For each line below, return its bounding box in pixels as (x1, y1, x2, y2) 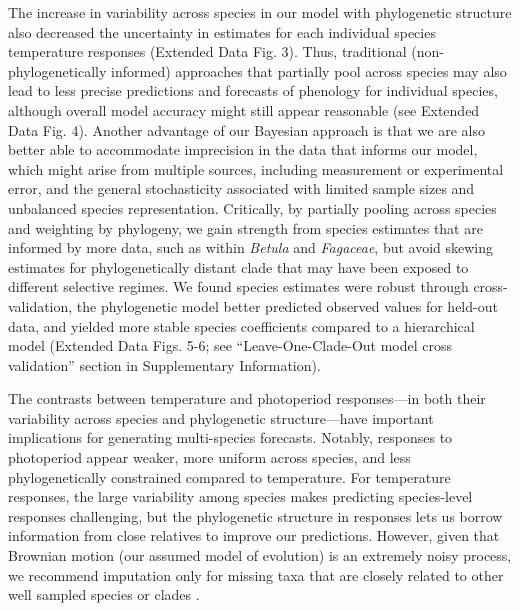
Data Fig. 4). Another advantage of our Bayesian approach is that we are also (8, 119, 485, 140)
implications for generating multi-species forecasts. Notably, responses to (8, 427, 453, 448)
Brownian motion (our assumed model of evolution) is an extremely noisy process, (8, 545, 512, 566)
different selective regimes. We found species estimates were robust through (8, 276, 469, 297)
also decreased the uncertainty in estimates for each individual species (8, 21, 436, 42)
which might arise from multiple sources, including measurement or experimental (8, 158, 504, 179)
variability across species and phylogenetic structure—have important (8, 407, 434, 428)
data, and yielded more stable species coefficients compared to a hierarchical (8, 315, 475, 336)
